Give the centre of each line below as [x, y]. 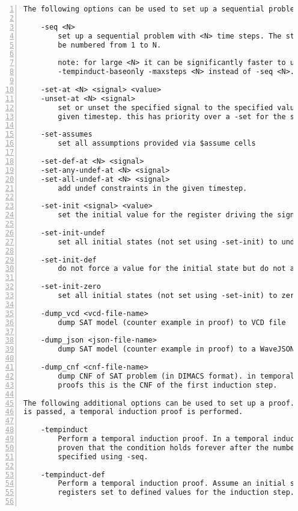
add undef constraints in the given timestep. [153, 188]
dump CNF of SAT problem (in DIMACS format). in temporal [176, 376]
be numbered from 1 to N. [110, 45]
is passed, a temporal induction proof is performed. [133, 412]
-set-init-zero [71, 287]
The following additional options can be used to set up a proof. [159, 403]
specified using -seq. [103, 457]
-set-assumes [66, 135]
